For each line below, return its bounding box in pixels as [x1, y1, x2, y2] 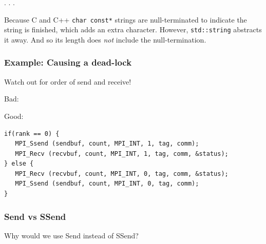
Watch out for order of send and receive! [4, 76, 131, 87]
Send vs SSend [4, 210, 66, 222]
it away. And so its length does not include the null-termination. [4, 34, 206, 45]
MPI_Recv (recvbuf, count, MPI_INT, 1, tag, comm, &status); [15, 150, 229, 157]
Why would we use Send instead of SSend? [4, 230, 139, 240]
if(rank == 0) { [4, 130, 60, 137]
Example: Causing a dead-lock [4, 56, 132, 69]
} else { [4, 160, 34, 168]
